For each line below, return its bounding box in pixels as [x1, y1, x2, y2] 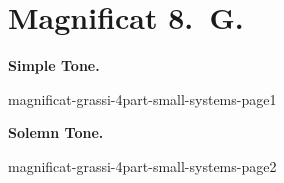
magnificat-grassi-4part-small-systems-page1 [8, 88, 277, 109]
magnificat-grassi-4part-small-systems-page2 [8, 155, 277, 176]
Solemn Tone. [8, 122, 104, 143]
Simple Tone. [8, 55, 100, 76]
